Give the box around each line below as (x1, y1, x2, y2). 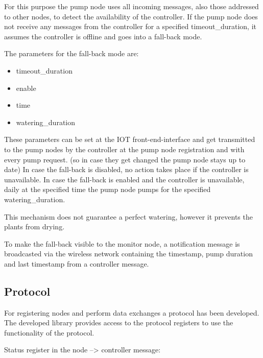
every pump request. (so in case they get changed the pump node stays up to (4, 154, 246, 164)
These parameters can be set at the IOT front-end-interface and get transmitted (4, 134, 255, 145)
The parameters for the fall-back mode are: (4, 48, 139, 59)
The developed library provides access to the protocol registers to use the (4, 317, 233, 328)
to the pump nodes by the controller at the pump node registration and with (4, 144, 245, 154)
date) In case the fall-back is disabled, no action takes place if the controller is (4, 164, 249, 175)
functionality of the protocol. (4, 327, 94, 338)
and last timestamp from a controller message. (4, 258, 149, 269)
